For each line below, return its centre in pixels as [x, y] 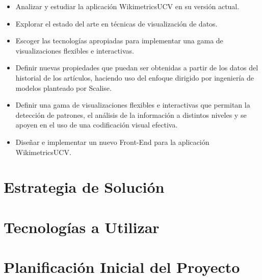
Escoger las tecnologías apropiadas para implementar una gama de [119, 41]
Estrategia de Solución [84, 187]
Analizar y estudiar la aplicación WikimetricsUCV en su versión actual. [127, 6]
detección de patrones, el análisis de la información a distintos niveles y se [131, 114]
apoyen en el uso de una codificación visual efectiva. [97, 125]
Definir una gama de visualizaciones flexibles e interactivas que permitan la [133, 105]
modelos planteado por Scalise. [63, 87]
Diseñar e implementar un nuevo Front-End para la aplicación [112, 142]
